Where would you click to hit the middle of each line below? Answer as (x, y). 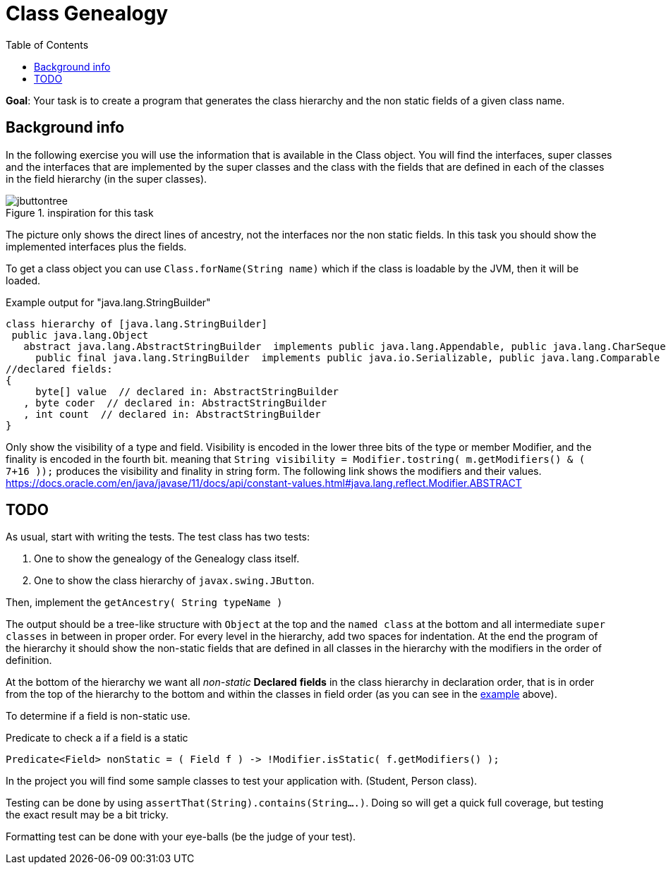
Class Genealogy (87, 13)
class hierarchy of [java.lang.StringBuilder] (137, 324)
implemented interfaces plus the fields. (96, 246)
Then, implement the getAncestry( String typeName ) (144, 603)
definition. (29, 660)
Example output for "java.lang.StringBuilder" (108, 302)
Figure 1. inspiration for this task (80, 212)
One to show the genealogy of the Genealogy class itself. (167, 559)
